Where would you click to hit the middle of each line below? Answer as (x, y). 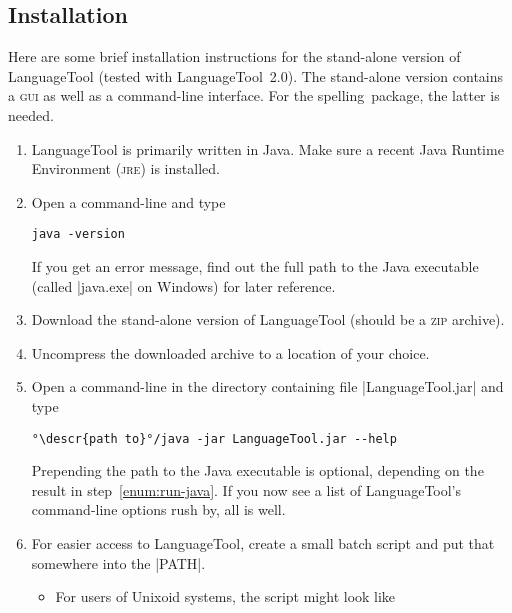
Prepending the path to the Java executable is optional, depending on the (257, 470)
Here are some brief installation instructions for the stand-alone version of (234, 56)
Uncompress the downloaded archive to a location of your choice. (230, 352)
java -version (78, 234)
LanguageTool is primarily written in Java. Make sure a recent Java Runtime (267, 148)
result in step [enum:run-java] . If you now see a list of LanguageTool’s (246, 489)
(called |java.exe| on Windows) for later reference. (183, 285)
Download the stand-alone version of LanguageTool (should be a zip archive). (268, 319)
